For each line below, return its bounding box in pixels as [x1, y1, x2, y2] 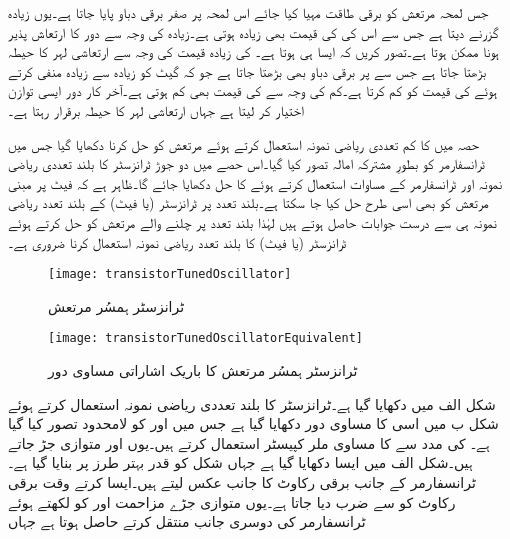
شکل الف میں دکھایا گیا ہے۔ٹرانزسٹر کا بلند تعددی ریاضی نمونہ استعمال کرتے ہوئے [8, 393, 496, 414]
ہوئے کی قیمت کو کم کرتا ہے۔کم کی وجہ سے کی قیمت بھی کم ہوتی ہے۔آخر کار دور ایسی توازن [8, 80, 498, 101]
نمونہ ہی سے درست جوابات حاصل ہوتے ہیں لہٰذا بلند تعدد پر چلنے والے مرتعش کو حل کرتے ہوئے [8, 211, 497, 232]
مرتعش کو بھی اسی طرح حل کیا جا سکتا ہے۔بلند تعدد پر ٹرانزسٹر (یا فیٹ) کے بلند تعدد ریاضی [8, 192, 489, 213]
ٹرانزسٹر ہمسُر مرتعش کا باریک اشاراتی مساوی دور [48, 360, 358, 381]
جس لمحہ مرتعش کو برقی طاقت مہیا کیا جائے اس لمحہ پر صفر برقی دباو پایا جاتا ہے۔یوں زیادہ [8, 2, 489, 22]
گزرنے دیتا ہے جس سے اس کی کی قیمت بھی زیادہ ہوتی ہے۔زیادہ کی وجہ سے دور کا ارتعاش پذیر [8, 21, 499, 42]
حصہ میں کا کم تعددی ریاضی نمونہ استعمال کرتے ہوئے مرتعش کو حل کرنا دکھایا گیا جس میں [8, 133, 479, 154]
